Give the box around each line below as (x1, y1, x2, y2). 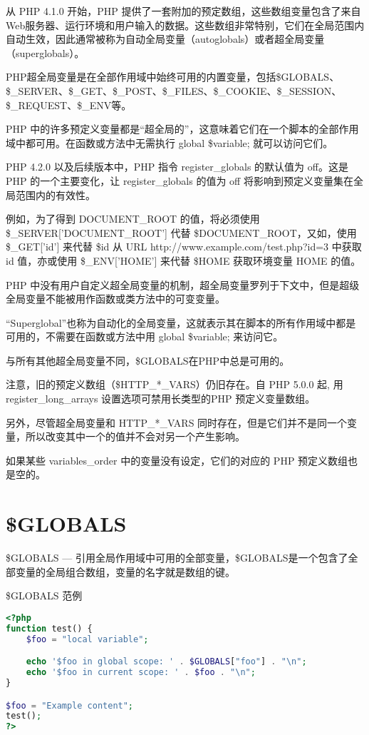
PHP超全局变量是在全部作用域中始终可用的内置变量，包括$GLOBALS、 (6, 69, 340, 84)
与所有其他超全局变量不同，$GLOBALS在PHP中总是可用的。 (6, 353, 290, 367)
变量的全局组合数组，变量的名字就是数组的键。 (15, 564, 235, 579)
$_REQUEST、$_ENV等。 (6, 97, 132, 112)
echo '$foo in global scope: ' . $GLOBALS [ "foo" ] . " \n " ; (26, 657, 307, 667)
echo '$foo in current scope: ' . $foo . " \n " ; (26, 667, 256, 678)
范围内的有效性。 (15, 187, 95, 202)
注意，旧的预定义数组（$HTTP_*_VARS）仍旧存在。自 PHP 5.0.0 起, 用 (6, 377, 343, 392)
